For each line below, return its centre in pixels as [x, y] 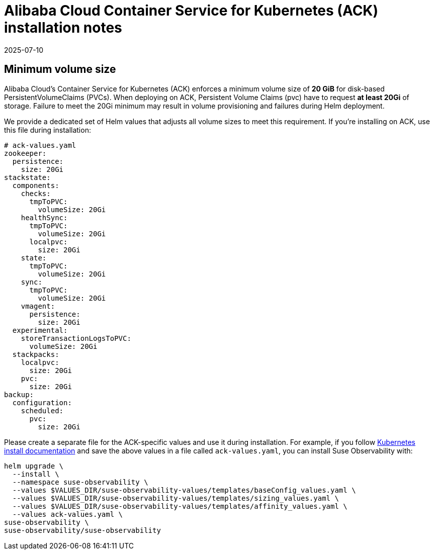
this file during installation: [48, 130]
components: [36, 185]
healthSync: [44, 217]
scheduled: [42, 410]
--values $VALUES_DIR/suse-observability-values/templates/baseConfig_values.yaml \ [184, 490]
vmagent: [38, 306]
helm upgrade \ [34, 466]
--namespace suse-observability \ [80, 482]
